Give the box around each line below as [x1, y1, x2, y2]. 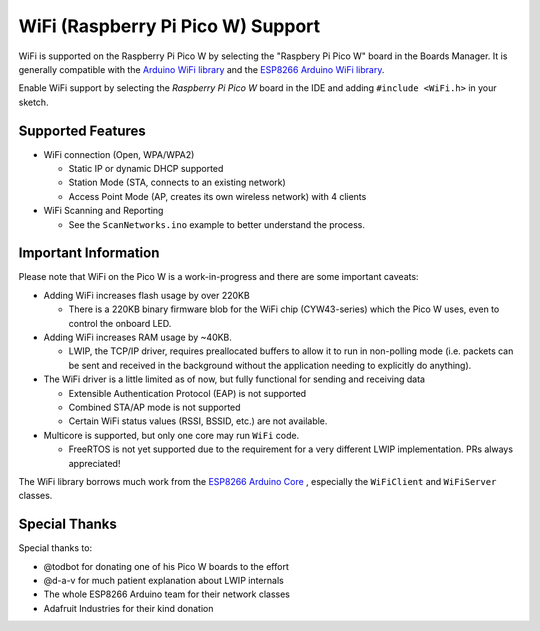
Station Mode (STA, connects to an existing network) [68, 176, 287, 189]
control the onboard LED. [68, 317, 172, 329]
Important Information [18, 245, 160, 262]
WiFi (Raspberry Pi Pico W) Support [18, 15, 321, 37]
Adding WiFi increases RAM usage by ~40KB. [43, 331, 232, 344]
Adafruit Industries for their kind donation [43, 602, 214, 614]
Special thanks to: [18, 542, 93, 554]
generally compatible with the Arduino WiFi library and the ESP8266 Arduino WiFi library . [18, 63, 385, 75]
